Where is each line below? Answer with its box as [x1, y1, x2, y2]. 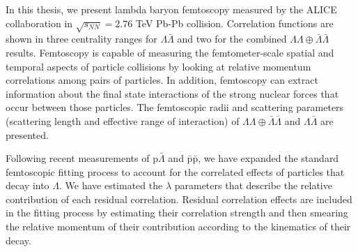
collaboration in [6, 15, 73, 30]
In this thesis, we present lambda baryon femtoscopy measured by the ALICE [6, 2, 337, 16]
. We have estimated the [59, 178, 163, 193]
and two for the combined [177, 31, 287, 46]
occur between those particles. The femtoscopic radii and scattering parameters [6, 100, 344, 114]
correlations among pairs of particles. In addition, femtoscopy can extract [6, 73, 318, 87]
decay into [6, 178, 49, 193]
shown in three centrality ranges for [6, 31, 157, 46]
